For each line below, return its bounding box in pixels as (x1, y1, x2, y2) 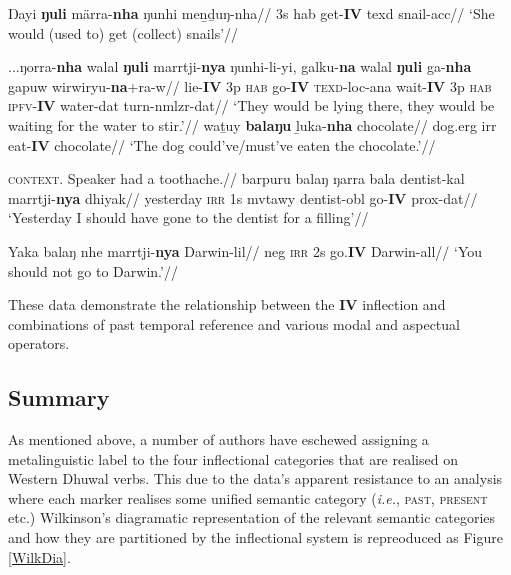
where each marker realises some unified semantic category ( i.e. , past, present (8, 487, 488, 508)
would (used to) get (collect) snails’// (8, 22, 239, 43)
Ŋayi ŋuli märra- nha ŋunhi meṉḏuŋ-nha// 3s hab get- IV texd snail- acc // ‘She (8, 3, 495, 23)
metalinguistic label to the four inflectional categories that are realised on (8, 448, 458, 469)
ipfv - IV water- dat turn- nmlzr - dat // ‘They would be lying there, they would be (8, 95, 495, 116)
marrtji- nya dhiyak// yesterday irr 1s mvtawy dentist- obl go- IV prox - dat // (8, 187, 478, 208)
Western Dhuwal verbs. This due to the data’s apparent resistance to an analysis (8, 468, 503, 489)
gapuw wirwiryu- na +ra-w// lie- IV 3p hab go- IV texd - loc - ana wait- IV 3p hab (8, 75, 492, 96)
